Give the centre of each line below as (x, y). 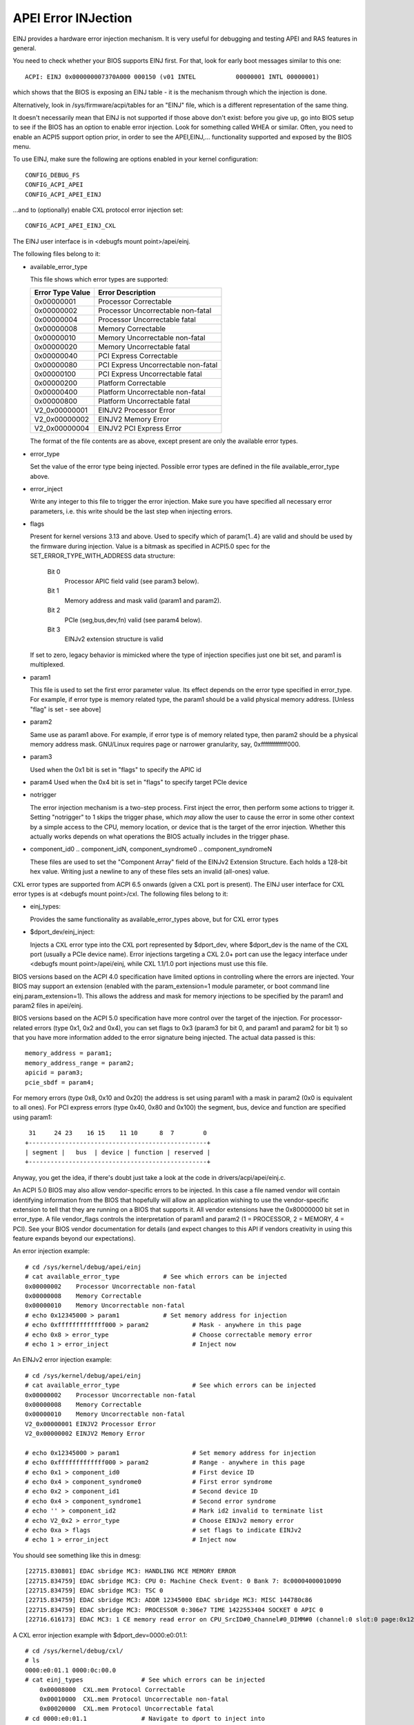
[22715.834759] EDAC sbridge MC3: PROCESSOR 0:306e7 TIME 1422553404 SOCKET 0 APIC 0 (174, 1610)
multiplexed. (48, 664)
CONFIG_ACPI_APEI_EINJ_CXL (71, 226)
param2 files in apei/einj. (48, 1005)
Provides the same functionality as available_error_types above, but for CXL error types (154, 919)
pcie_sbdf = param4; (60, 1082)
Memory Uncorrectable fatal (144, 347)
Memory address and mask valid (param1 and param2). (143, 600)
